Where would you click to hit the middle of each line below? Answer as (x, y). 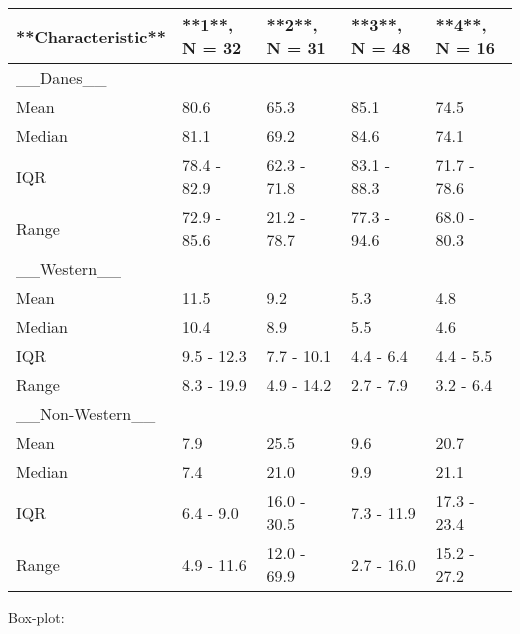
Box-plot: (36, 617)
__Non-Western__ (86, 413)
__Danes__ (61, 77)
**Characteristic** (91, 36)
